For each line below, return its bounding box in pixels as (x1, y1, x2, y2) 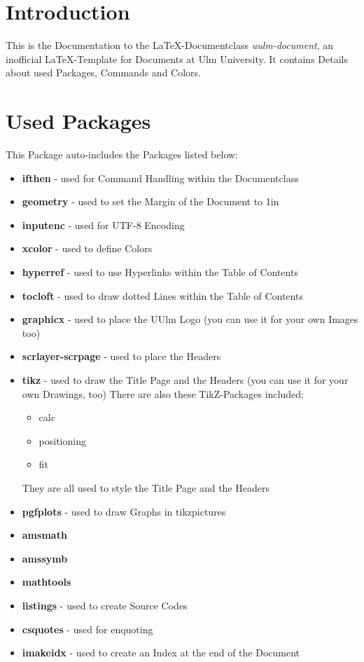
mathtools (22, 574, 71, 589)
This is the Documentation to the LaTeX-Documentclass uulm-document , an (6, 38, 334, 53)
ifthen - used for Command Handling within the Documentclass (22, 170, 299, 185)
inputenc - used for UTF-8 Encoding (22, 217, 185, 232)
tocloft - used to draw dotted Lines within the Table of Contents (22, 288, 303, 303)
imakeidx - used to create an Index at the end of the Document (22, 645, 300, 660)
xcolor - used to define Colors (22, 241, 153, 256)
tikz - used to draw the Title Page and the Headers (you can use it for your (22, 372, 349, 387)
